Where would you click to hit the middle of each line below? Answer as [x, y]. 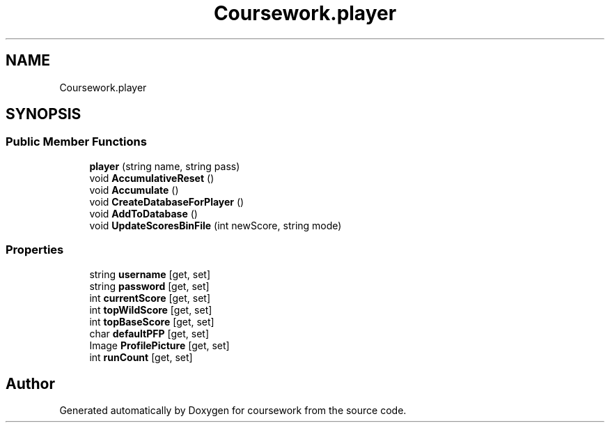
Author [30, 383]
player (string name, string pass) [165, 166]
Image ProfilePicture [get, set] [159, 345]
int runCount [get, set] [141, 357]
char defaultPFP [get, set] [149, 333]
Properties [35, 250]
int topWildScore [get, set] [151, 309]
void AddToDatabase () [143, 213]
